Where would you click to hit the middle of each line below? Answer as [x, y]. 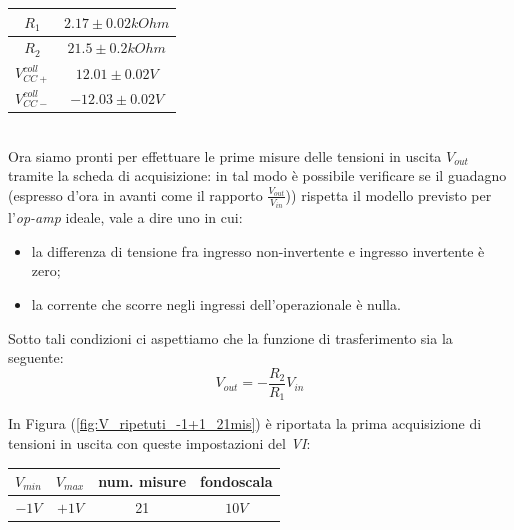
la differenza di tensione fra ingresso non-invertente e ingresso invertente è [258, 250]
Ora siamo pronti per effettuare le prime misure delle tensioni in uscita [225, 155]
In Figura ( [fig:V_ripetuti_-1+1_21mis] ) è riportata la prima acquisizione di [245, 423]
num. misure [142, 481]
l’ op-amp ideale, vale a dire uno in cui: [125, 217]
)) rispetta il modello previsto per [388, 194]
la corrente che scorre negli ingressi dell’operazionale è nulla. [216, 304]
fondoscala [236, 481]
